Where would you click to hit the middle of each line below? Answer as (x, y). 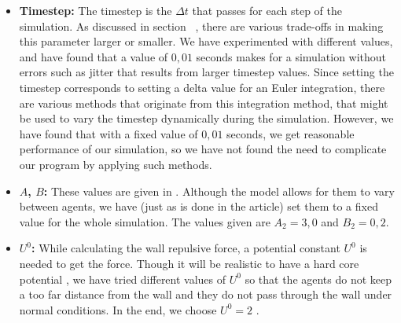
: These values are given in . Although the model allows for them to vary (219, 191)
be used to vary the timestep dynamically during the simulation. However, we (206, 118)
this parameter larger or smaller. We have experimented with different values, (206, 41)
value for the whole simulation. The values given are (145, 221)
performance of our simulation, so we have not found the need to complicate (203, 149)
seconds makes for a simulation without (291, 56)
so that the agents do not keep (318, 279)
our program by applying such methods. (116, 164)
